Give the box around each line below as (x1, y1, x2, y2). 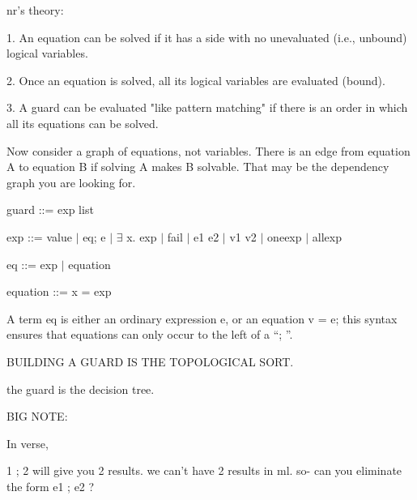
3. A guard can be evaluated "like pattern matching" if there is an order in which (6, 99, 408, 116)
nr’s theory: (6, 2, 64, 18)
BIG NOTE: (6, 408, 68, 425)
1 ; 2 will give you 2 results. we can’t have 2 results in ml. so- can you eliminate (6, 462, 402, 479)
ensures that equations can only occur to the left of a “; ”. (6, 326, 293, 343)
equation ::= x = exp (6, 283, 112, 300)
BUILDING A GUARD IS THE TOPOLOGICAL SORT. (6, 353, 294, 370)
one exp (267, 228, 302, 245)
